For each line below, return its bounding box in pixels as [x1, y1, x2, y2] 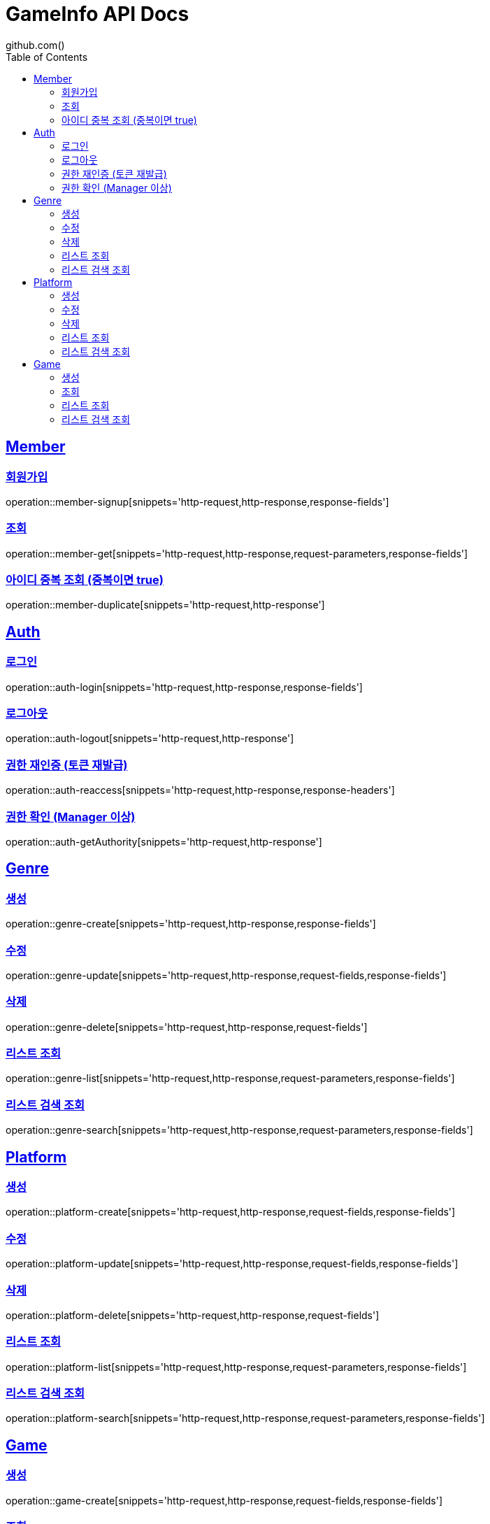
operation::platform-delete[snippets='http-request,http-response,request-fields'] [6, 1309, 380, 1321]
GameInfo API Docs [6, 2, 189, 26]
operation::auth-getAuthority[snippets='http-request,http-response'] [6, 835, 322, 848]
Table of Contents [6, 50, 88, 63]
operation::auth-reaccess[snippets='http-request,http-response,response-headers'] [6, 784, 395, 797]
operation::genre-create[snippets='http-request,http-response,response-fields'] [6, 918, 376, 930]
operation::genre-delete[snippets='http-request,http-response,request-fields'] [6, 1020, 368, 1033]
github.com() [6, 38, 65, 51]
